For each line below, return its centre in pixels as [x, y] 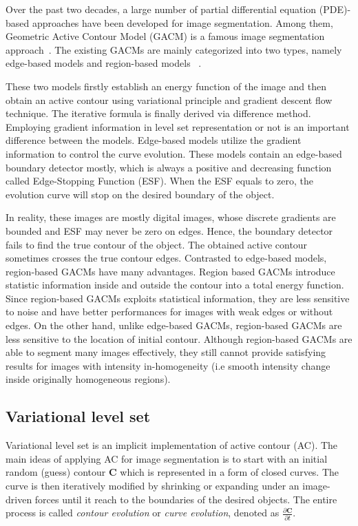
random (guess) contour [56, 472]
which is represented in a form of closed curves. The [230, 472]
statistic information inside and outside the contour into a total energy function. [175, 285]
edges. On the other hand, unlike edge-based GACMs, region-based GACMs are [174, 325]
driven [19, 499]
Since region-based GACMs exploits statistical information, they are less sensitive [178, 298]
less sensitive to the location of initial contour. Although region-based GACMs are [179, 338]
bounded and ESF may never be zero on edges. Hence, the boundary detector [169, 230]
